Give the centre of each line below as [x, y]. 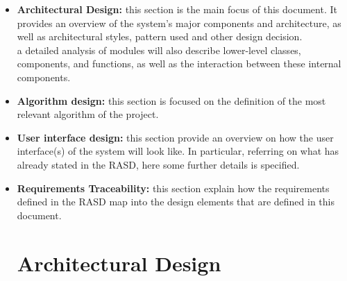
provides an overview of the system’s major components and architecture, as [179, 23]
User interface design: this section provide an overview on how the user [175, 137]
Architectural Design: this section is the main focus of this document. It [177, 9]
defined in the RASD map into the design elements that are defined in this [176, 202]
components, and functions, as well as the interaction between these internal [179, 63]
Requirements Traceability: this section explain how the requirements [173, 188]
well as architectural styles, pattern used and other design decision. [160, 36]
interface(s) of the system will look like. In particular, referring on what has [178, 151]
